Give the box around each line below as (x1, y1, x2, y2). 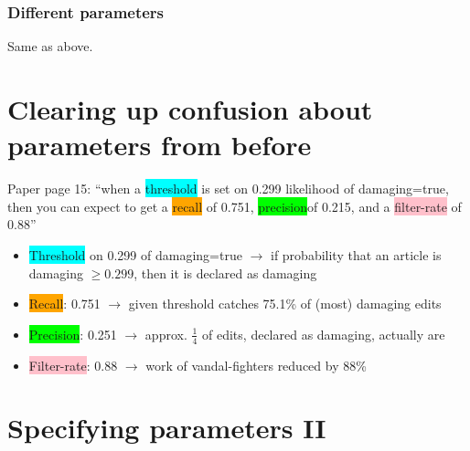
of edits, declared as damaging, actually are (202, 324, 445, 343)
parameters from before (7, 126, 312, 163)
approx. (144, 324, 187, 343)
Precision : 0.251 (28, 324, 117, 343)
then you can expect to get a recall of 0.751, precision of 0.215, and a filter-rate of (7, 196, 462, 215)
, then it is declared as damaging (134, 263, 317, 282)
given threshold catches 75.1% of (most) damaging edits (128, 294, 442, 313)
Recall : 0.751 (28, 294, 101, 313)
